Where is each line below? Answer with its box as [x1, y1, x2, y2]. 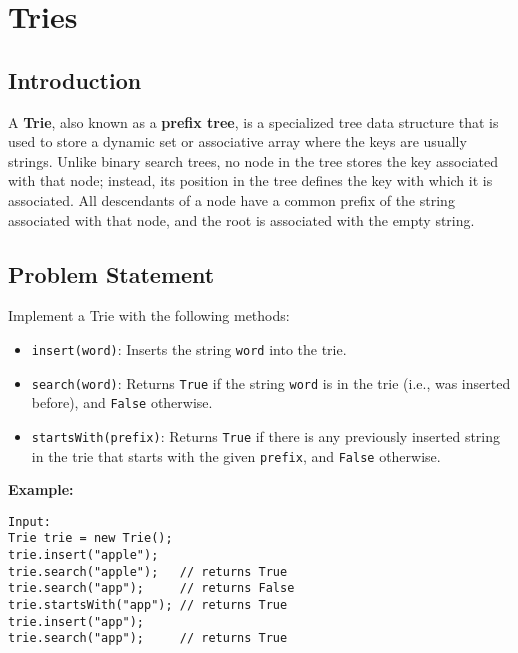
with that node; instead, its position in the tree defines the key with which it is [8, 170, 493, 191]
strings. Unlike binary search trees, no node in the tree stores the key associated [8, 150, 499, 171]
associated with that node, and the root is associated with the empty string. [8, 209, 475, 230]
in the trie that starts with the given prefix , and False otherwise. [31, 445, 441, 466]
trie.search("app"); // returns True [8, 631, 288, 646]
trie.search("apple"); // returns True [8, 564, 288, 579]
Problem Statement [8, 258, 215, 289]
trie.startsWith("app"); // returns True [8, 598, 288, 613]
